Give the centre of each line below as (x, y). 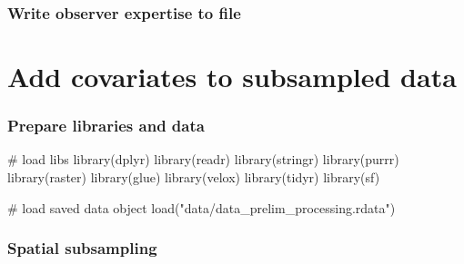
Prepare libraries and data (106, 126)
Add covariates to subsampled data (232, 77)
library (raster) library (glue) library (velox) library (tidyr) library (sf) (194, 177)
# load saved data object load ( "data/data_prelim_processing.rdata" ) (202, 207)
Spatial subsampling (82, 248)
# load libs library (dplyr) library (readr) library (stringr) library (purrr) (203, 159)
